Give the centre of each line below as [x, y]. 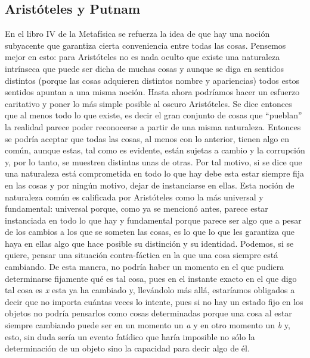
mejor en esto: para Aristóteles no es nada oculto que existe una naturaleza [142, 57]
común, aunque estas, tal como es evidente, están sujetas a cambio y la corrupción [155, 150]
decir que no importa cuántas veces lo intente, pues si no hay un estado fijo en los [154, 301]
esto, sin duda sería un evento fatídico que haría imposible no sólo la [130, 336]
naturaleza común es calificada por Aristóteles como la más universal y [134, 197]
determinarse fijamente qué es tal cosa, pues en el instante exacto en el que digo [151, 278]
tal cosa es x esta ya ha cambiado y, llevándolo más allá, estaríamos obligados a [150, 290]
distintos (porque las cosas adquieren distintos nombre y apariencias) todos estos [152, 80]
